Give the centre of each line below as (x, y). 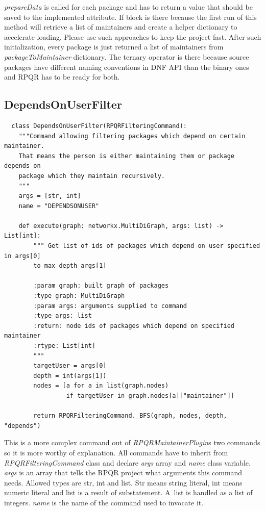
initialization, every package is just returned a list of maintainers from (114, 47)
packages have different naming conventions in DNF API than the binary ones (127, 67)
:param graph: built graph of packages (101, 286)
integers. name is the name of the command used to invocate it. (104, 502)
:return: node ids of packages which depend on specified (134, 326)
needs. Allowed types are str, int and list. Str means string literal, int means (123, 482)
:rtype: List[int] (64, 346)
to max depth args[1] (70, 266)
